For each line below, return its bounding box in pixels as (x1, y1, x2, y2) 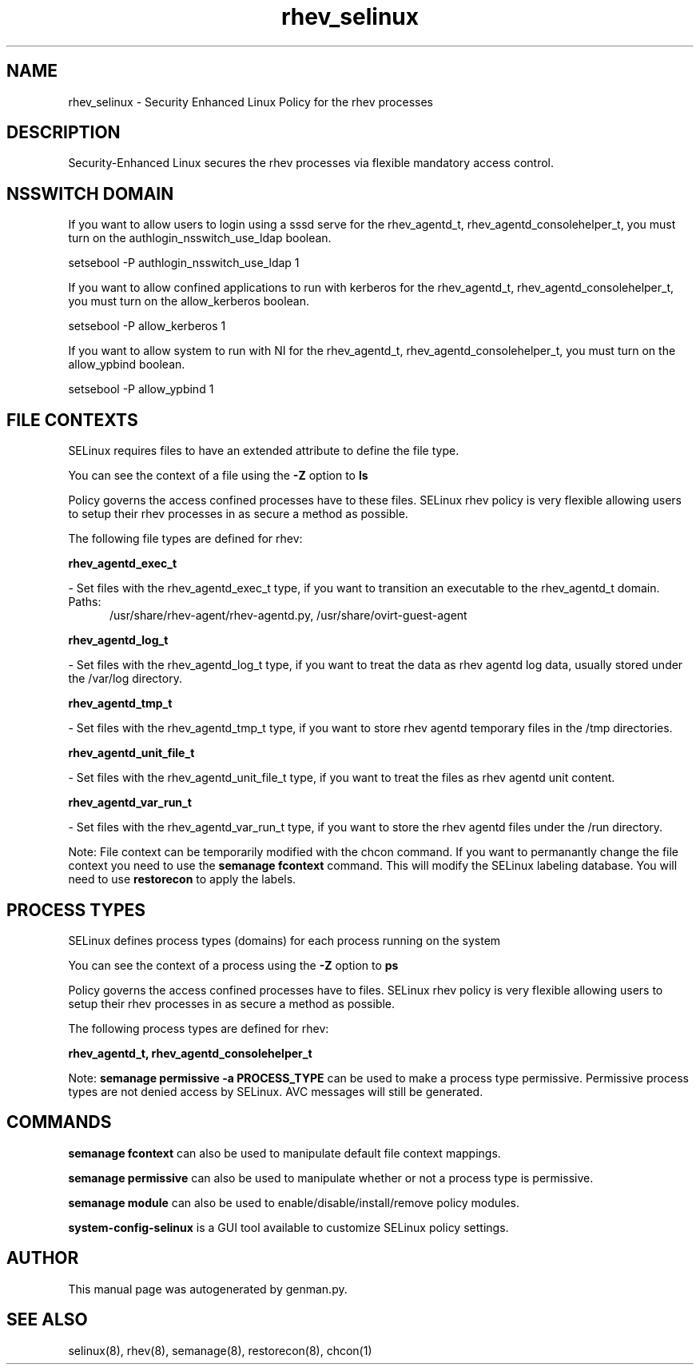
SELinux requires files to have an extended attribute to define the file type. (68, 444, 459, 458)
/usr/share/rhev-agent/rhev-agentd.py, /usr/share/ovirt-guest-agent (109, 608, 467, 623)
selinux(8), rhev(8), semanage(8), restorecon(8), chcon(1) (68, 1343, 372, 1357)
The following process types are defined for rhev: (68, 1021, 329, 1035)
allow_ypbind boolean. (68, 357, 185, 372)
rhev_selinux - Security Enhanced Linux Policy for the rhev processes (68, 94, 433, 109)
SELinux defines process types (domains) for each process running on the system (68, 933, 501, 947)
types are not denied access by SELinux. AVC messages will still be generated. (68, 1084, 483, 1098)
